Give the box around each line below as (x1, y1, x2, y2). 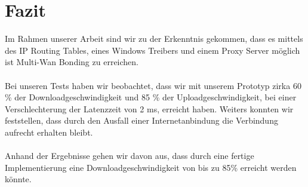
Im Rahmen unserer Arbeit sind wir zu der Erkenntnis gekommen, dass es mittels (5, 32, 303, 45)
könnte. (5, 173, 32, 185)
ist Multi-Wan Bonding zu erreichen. (5, 56, 138, 68)
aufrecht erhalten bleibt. (5, 125, 93, 138)
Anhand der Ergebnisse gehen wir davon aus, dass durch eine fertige (5, 149, 254, 162)
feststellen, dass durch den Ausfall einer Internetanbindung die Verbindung (5, 114, 278, 127)
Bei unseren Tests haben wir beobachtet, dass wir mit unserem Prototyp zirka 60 (5, 79, 301, 91)
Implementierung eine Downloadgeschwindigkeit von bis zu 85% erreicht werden (5, 161, 297, 173)
